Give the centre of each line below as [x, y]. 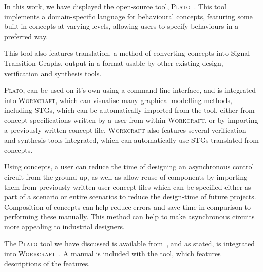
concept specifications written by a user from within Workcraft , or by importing [131, 120]
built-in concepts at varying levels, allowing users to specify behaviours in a [121, 26]
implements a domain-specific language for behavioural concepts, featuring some [128, 16]
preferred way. [26, 36]
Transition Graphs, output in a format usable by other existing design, [114, 63]
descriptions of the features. [47, 263]
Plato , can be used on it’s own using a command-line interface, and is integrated [130, 90]
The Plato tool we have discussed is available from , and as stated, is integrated [129, 243]
